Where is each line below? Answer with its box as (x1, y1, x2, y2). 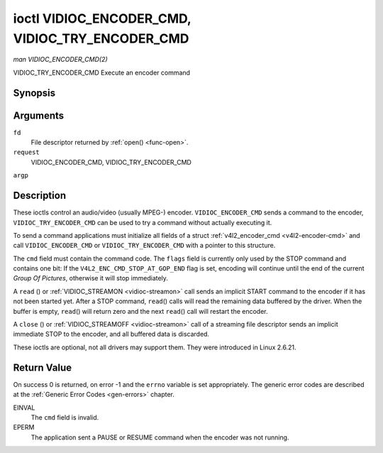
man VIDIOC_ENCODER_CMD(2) (13, 55, 108, 64)
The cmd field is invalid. (30, 413, 99, 422)
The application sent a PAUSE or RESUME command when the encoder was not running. (30, 433, 289, 442)
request (13, 148, 40, 156)
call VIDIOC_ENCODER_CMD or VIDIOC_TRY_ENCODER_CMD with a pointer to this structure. (13, 241, 276, 250)
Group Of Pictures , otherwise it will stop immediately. (13, 274, 168, 283)
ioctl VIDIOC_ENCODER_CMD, (13, 11, 191, 26)
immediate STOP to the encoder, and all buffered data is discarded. (13, 330, 209, 339)
